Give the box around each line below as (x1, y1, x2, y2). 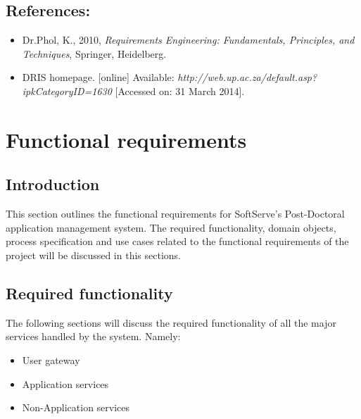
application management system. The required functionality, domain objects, (6, 220, 336, 234)
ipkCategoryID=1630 (22, 83, 112, 98)
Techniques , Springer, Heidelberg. (22, 46, 167, 61)
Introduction (6, 173, 100, 195)
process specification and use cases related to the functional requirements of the (6, 234, 349, 249)
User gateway (22, 352, 80, 367)
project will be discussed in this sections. (6, 247, 181, 262)
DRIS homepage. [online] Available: (22, 70, 175, 85)
